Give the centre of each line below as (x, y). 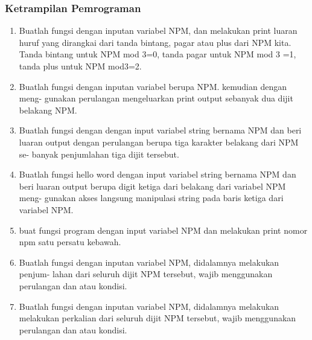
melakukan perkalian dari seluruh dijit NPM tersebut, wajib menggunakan (158, 318)
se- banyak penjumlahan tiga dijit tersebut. (99, 154)
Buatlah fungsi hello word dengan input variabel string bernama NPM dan (158, 174)
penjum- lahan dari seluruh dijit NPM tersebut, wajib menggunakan (146, 274)
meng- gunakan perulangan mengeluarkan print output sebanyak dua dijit (156, 98)
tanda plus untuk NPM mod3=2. (80, 66)
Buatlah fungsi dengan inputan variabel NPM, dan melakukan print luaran (158, 30)
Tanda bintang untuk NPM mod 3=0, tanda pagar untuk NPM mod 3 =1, (158, 54)
